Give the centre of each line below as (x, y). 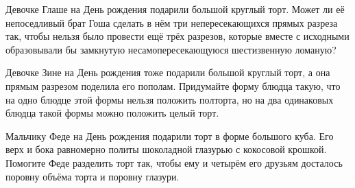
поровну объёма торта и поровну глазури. (93, 176)
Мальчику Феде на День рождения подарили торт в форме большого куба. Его (170, 136)
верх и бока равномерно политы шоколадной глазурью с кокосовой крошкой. (166, 149)
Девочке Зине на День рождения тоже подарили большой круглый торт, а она (168, 72)
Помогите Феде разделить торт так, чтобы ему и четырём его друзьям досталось (174, 162)
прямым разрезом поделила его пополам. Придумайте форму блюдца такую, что (173, 85)
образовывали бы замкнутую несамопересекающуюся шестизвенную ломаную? (171, 49)
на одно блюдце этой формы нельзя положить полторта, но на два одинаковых (170, 99)
